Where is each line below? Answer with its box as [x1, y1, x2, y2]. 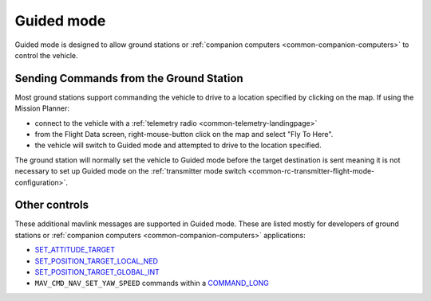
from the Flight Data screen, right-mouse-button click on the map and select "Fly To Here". [34, 130, 334, 139]
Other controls [14, 198, 89, 212]
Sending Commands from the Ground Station [14, 72, 243, 85]
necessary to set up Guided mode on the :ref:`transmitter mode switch [14, 166, 247, 176]
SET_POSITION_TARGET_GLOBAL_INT [34, 268, 160, 277]
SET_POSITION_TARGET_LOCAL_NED [34, 256, 159, 266]
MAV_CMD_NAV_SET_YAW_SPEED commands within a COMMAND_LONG [34, 279, 269, 288]
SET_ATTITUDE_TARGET [34, 245, 116, 255]
